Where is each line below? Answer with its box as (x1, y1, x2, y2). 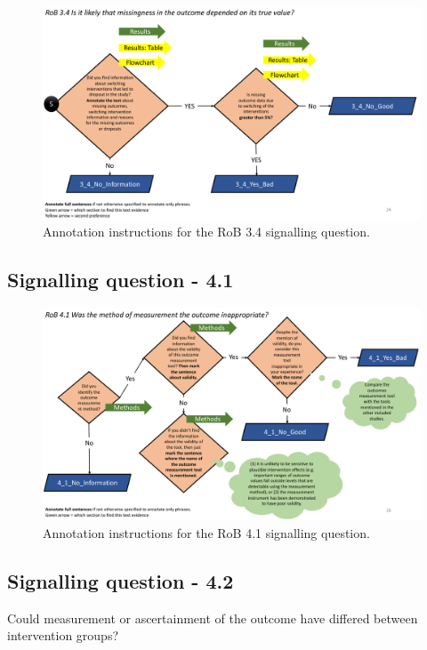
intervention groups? (7, 626, 119, 645)
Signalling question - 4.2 (7, 566, 234, 594)
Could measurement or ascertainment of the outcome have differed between (7, 608, 418, 627)
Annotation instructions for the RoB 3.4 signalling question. (43, 222, 370, 241)
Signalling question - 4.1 (7, 266, 234, 293)
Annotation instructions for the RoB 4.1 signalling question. (43, 523, 370, 542)
